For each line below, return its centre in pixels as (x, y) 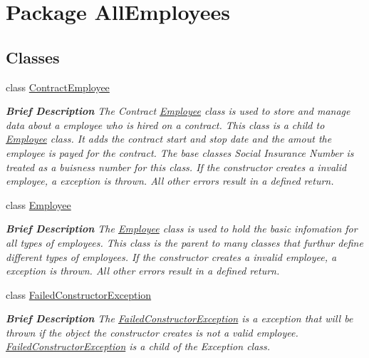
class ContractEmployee (58, 87)
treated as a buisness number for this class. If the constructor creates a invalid (176, 167)
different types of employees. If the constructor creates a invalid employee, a (171, 256)
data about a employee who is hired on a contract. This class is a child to (165, 124)
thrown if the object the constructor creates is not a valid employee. (152, 332)
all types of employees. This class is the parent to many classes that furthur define (184, 242)
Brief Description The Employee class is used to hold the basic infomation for (182, 229)
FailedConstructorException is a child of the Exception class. (138, 346)
